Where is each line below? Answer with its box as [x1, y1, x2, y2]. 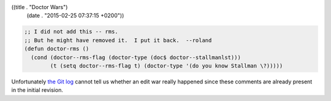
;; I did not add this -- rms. [24, 28, 119, 35]
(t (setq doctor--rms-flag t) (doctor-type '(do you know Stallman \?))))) [50, 62, 283, 69]
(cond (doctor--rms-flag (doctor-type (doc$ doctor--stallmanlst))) [31, 54, 242, 61]
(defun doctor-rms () [24, 46, 89, 52]
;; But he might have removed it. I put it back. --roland [24, 37, 212, 44]
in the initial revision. [11, 86, 64, 94]
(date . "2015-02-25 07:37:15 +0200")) [26, 12, 124, 19]
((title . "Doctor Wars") [11, 4, 68, 10]
